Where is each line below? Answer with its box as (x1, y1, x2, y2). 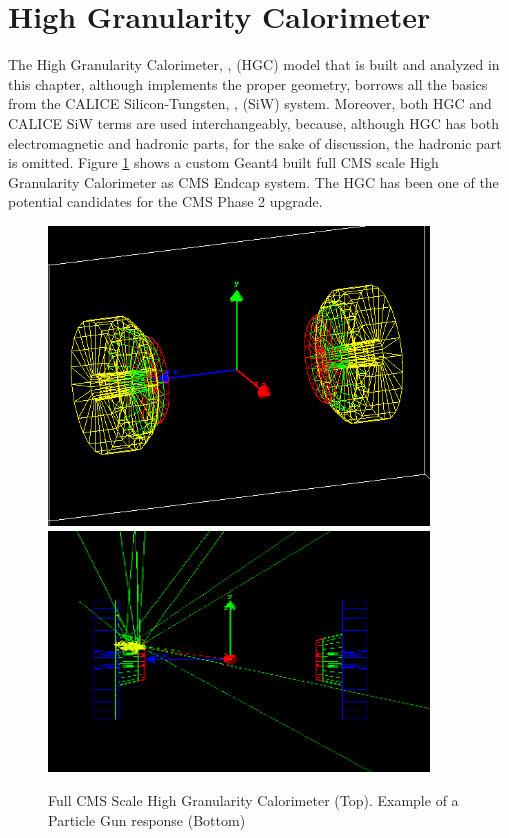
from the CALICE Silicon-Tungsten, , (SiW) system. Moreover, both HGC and (8, 93, 492, 114)
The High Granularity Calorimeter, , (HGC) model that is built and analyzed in (8, 54, 500, 75)
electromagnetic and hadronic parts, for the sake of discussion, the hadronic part (8, 132, 502, 153)
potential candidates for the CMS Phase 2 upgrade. (8, 191, 323, 212)
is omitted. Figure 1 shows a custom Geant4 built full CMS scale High (8, 152, 439, 173)
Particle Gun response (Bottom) (48, 809, 246, 830)
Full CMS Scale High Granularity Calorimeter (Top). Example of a (48, 790, 459, 810)
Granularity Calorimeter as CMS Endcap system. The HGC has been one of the (8, 171, 499, 192)
